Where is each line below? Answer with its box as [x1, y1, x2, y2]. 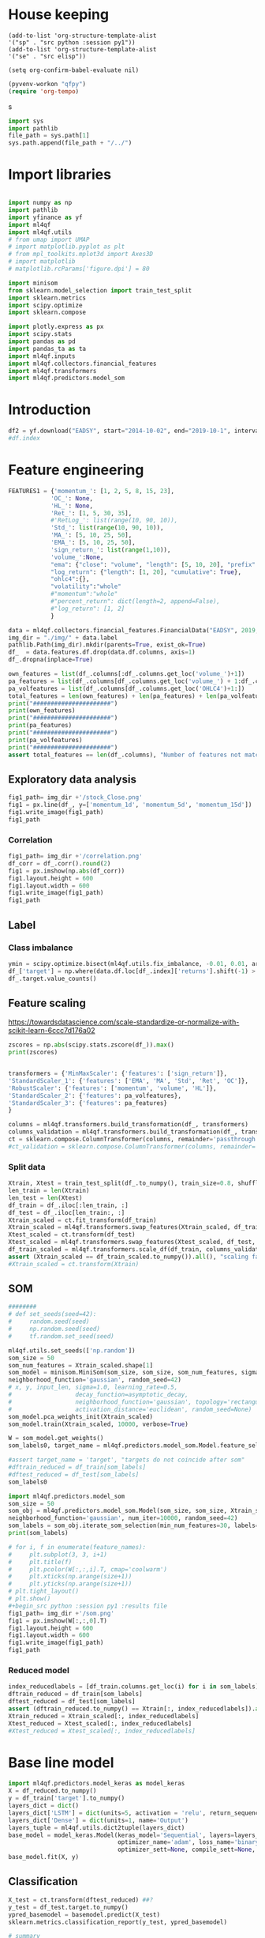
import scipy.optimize [8, 301, 83, 309]
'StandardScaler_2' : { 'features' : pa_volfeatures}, [8, 1092, 181, 1099]
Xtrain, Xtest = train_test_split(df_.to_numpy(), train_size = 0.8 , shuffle [8, 1179, 263, 1187]
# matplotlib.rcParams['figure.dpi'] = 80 [8, 265, 150, 273]
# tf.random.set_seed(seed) [8, 1332, 114, 1340]
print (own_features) [8, 707, 77, 714]
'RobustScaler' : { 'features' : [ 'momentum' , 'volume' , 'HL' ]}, [8, 1084, 217, 1092]
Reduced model [8, 1665, 69, 1676]
